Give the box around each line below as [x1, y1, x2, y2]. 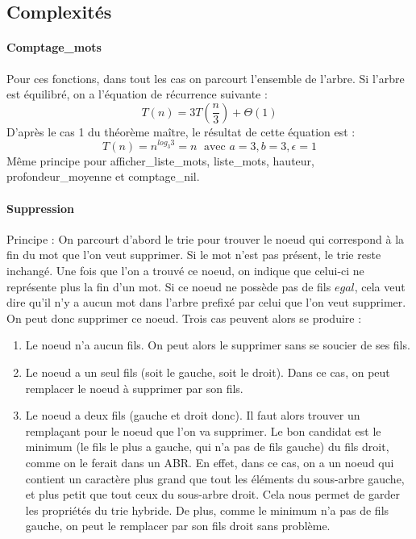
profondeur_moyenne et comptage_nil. [6, 168, 200, 185]
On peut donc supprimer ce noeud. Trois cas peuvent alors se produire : [6, 309, 362, 326]
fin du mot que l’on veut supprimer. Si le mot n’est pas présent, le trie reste [6, 246, 381, 263]
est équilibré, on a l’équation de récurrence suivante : [6, 86, 268, 102]
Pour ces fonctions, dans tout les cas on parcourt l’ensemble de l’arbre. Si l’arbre [6, 69, 405, 86]
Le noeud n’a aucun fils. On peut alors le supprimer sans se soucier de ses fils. [25, 336, 410, 353]
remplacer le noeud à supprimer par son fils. [25, 379, 243, 396]
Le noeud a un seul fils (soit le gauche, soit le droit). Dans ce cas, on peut [25, 363, 390, 380]
